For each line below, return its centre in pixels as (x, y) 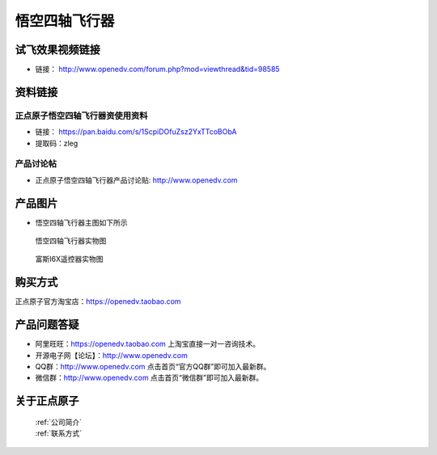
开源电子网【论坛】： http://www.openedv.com (111, 355)
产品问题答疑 (47, 324)
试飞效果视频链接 (57, 50)
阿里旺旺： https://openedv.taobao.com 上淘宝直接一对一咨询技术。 (148, 344)
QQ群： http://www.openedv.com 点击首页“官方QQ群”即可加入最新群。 (153, 367)
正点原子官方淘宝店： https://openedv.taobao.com (98, 301)
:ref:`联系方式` (59, 433)
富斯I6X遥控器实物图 (69, 259)
